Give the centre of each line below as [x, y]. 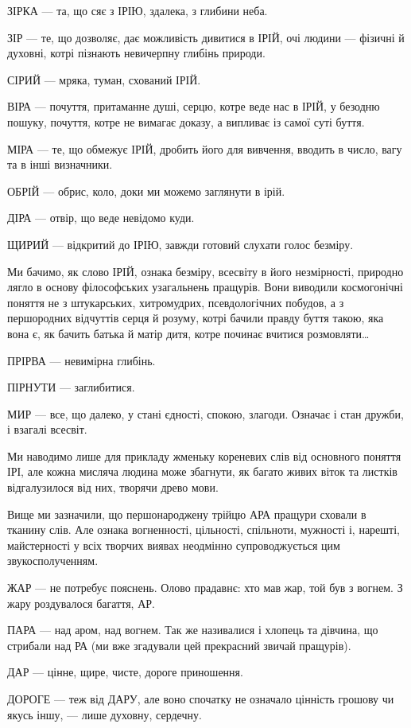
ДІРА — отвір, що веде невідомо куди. [101, 218]
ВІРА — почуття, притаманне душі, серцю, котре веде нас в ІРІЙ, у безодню [194, 106]
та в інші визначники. [60, 164]
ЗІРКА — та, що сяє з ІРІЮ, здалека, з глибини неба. [138, 10]
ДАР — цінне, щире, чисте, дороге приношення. [125, 672]
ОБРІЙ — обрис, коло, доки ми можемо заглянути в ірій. [146, 191]
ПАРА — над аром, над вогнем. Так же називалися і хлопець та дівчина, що [193, 630]
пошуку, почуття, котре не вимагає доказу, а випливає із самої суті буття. [186, 121]
